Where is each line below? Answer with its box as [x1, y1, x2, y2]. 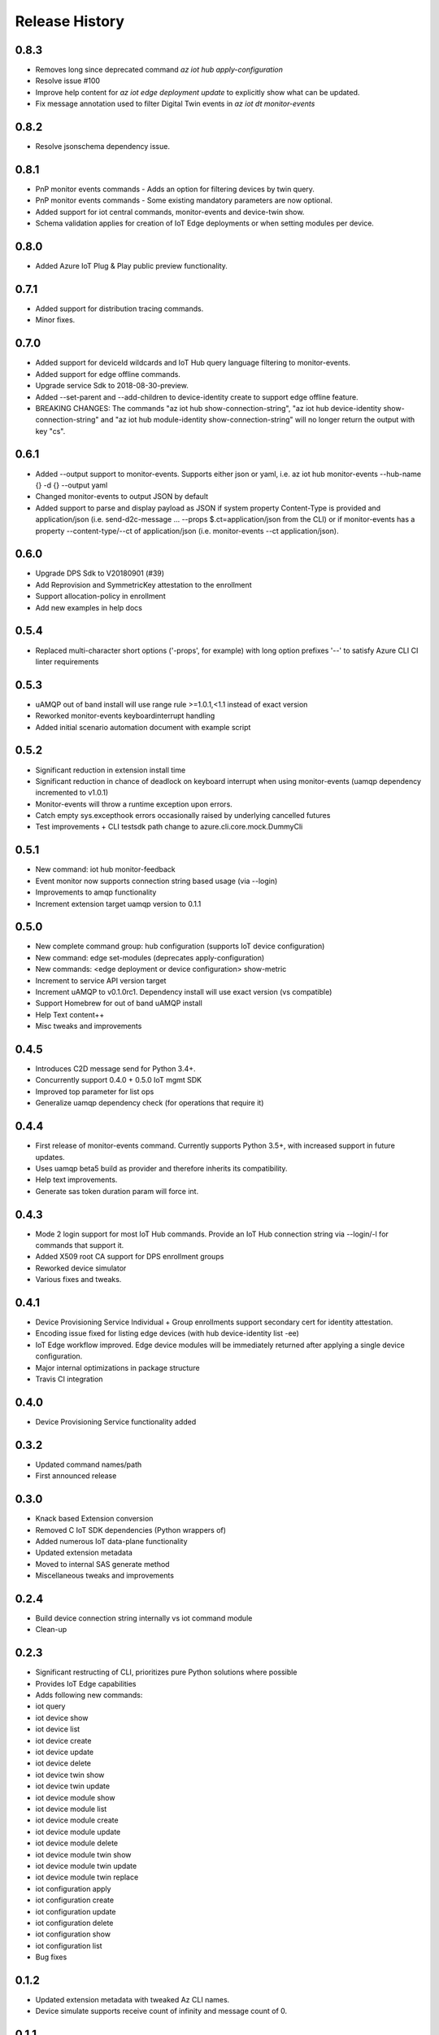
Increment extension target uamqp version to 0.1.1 [35, 899, 202, 908]
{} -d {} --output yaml [35, 480, 108, 490]
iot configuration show [35, 1929, 111, 1939]
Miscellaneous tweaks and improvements [35, 1571, 175, 1581]
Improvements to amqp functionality [35, 887, 157, 897]
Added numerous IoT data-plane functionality [35, 1536, 188, 1546]
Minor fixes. [35, 315, 76, 325]
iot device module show [35, 1792, 115, 1802]
